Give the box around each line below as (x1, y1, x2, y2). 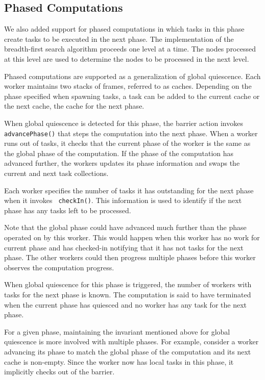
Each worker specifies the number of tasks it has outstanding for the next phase (4, 185, 254, 195)
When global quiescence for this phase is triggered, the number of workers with (4, 279, 252, 290)
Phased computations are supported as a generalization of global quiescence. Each (4, 70, 261, 81)
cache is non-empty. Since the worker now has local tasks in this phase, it (4, 356, 234, 367)
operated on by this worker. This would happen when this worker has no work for (4, 232, 260, 243)
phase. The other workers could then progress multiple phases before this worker (4, 252, 256, 263)
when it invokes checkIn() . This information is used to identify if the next (4, 195, 242, 206)
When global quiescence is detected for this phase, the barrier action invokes (4, 117, 243, 128)
